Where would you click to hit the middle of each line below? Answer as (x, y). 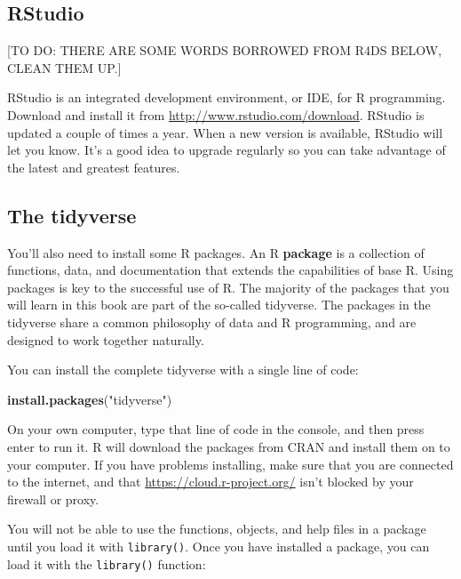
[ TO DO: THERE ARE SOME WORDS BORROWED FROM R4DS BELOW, (225, 50)
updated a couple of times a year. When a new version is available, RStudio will (225, 132)
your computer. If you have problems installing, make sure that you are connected (230, 464)
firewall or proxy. (53, 499)
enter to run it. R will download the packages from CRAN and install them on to (229, 446)
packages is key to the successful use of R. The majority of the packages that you (228, 287)
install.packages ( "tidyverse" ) (90, 399)
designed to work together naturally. (106, 339)
